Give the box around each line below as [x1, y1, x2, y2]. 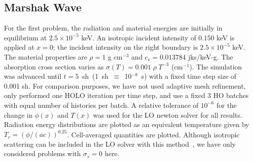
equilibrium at [4, 32, 47, 42]
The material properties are [4, 51, 87, 62]
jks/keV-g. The [188, 51, 233, 62]
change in [4, 109, 33, 120]
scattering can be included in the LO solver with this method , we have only [4, 138, 236, 149]
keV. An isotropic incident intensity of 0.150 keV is [81, 32, 235, 42]
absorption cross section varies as [4, 61, 104, 71]
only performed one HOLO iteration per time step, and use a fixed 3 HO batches [4, 90, 249, 100]
